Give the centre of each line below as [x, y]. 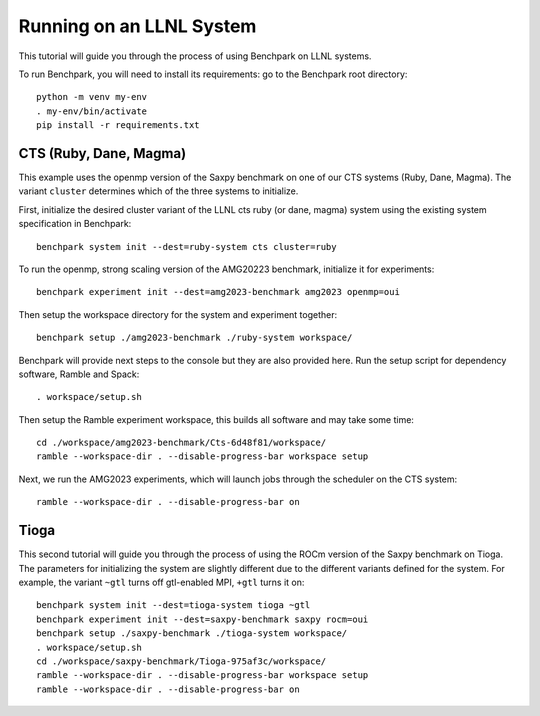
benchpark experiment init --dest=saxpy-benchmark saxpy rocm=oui [202, 619]
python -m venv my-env [92, 97]
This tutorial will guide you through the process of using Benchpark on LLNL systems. [195, 56]
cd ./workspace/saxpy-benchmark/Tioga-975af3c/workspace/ [181, 661]
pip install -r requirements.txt [118, 125]
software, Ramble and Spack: [79, 374]
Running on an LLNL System [137, 26]
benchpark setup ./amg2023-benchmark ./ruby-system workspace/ [194, 338]
